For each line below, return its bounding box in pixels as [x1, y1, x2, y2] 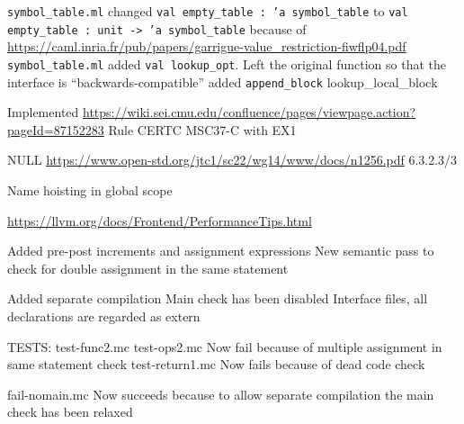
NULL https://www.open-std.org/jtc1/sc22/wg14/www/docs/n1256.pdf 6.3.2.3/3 [7, 150, 458, 169]
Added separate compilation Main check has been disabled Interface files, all [7, 289, 428, 308]
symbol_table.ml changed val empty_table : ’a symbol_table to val [7, 2, 408, 20]
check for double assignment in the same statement [7, 258, 289, 277]
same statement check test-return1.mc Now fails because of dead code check [7, 355, 425, 374]
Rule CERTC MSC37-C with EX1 [108, 120, 297, 139]
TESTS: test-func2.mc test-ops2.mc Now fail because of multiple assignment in [7, 337, 442, 356]
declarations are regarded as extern [7, 306, 201, 325]
